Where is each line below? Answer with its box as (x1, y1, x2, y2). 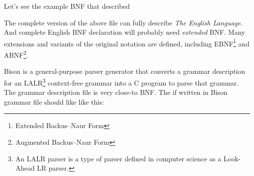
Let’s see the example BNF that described (4, 1, 130, 11)
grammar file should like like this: (4, 96, 104, 107)
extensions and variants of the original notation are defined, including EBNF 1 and (4, 37, 250, 48)
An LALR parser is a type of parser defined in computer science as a (15, 153, 221, 163)
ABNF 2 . (4, 48, 28, 60)
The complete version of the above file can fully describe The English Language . (4, 17, 243, 27)
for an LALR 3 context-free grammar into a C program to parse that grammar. (4, 76, 239, 88)
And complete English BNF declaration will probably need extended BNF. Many (4, 27, 245, 37)
